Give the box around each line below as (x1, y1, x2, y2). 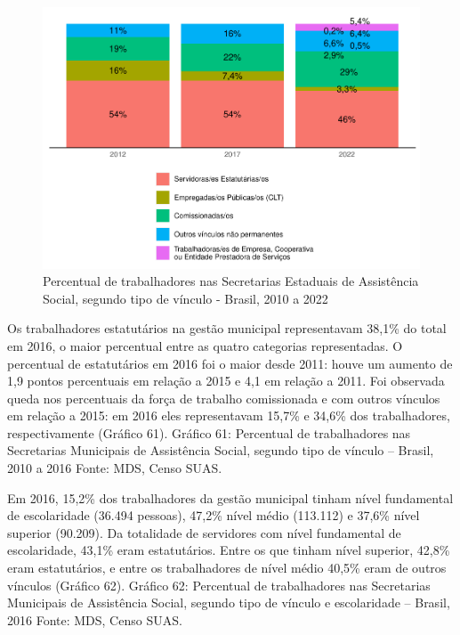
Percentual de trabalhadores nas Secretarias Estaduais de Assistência (43, 272, 419, 290)
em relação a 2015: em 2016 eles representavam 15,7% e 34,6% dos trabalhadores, (7, 406, 450, 425)
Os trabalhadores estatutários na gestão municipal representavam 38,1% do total (7, 319, 447, 338)
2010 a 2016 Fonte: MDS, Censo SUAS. (7, 459, 222, 477)
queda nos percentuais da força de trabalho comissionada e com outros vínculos (7, 388, 440, 407)
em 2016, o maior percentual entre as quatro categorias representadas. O (7, 336, 403, 354)
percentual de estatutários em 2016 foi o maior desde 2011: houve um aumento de (7, 354, 453, 372)
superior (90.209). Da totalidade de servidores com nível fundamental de (7, 523, 401, 541)
